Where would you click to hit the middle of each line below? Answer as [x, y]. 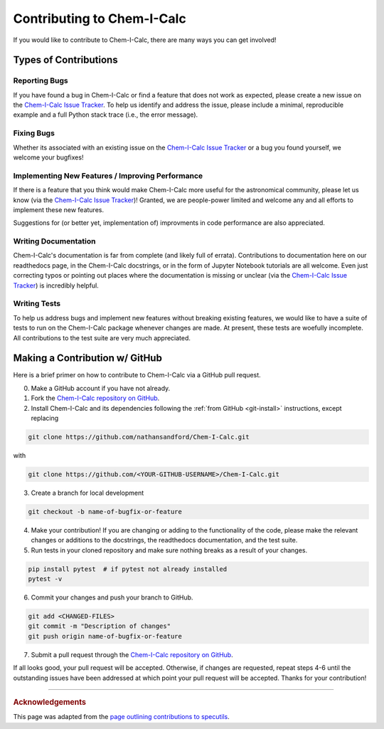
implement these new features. [59, 209]
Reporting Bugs [41, 80]
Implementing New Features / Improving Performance [108, 176]
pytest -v [45, 579]
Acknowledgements [50, 702]
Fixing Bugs [34, 133]
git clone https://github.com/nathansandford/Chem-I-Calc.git [139, 437]
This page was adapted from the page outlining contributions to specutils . [122, 717]
